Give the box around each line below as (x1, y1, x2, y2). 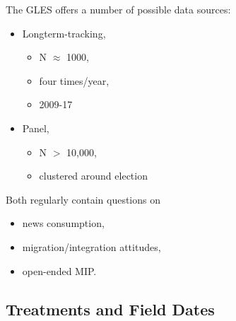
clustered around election (39, 168, 148, 183)
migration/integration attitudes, (22, 239, 161, 254)
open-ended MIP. (22, 263, 97, 278)
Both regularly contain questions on (6, 192, 161, 206)
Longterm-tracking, (22, 25, 106, 40)
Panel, (22, 120, 49, 135)
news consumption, (22, 216, 105, 230)
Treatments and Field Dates (6, 298, 215, 320)
